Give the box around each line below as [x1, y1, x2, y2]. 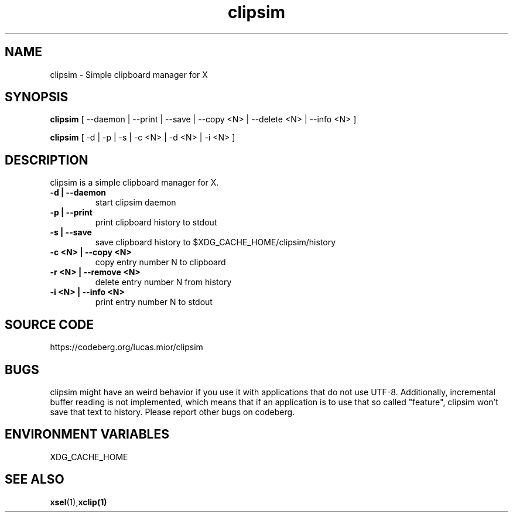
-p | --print [50, 207, 93, 218]
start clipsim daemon [95, 197, 176, 208]
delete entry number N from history [95, 277, 232, 287]
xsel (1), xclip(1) [50, 497, 107, 507]
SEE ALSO [5, 472, 64, 487]
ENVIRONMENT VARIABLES [5, 427, 169, 442]
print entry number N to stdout [95, 297, 213, 307]
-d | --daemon [50, 187, 107, 198]
